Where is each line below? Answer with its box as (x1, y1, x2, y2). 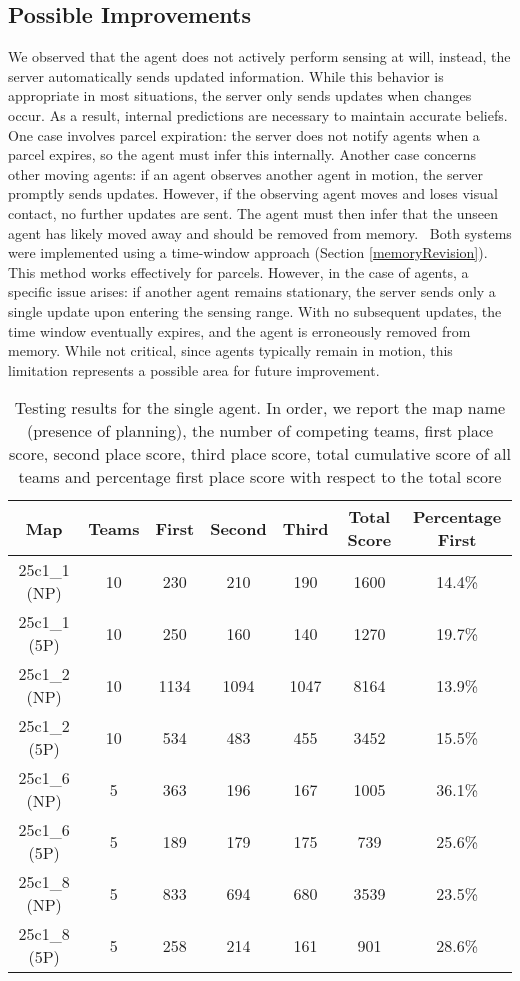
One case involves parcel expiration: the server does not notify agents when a (8, 124, 480, 145)
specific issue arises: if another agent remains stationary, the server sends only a (8, 281, 496, 302)
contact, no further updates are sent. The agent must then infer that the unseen (8, 202, 499, 223)
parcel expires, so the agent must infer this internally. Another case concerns (8, 144, 477, 165)
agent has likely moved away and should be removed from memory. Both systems (8, 222, 512, 243)
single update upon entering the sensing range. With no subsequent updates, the (8, 300, 502, 321)
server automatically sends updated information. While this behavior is (8, 65, 444, 86)
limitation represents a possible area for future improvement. (8, 359, 380, 380)
